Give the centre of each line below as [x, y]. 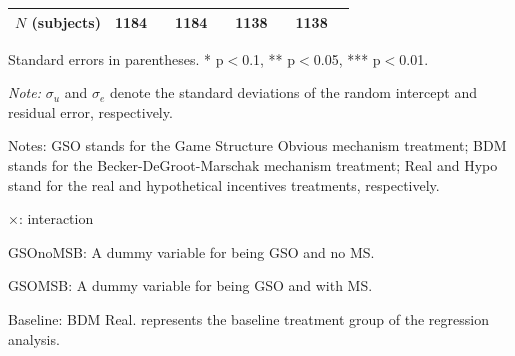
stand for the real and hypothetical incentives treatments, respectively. [224, 184]
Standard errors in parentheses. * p [116, 58]
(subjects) [66, 21]
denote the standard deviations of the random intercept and [293, 92]
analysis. [34, 338]
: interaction [56, 218]
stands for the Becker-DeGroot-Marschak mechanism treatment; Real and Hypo [253, 164]
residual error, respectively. [90, 111]
